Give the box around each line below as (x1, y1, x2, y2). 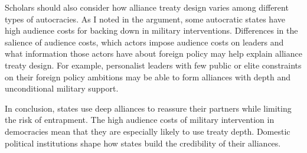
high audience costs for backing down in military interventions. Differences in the (5, 24, 298, 37)
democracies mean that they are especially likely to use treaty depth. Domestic (5, 125, 290, 137)
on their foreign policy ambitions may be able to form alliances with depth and (5, 70, 291, 83)
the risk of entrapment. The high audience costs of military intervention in (5, 113, 275, 126)
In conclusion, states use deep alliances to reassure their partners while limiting (5, 102, 292, 114)
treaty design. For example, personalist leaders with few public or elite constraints (5, 58, 302, 71)
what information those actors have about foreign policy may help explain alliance (5, 47, 302, 60)
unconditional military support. (5, 82, 119, 95)
